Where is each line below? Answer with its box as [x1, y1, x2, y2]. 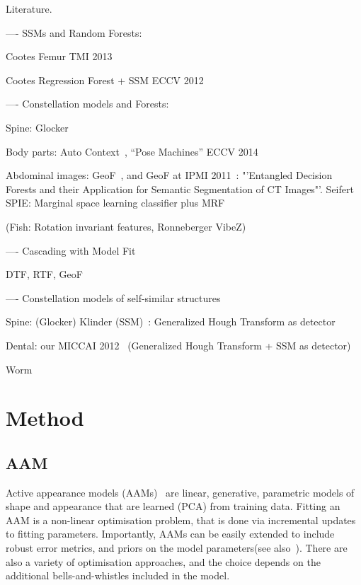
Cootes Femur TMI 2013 [6, 49, 113, 64]
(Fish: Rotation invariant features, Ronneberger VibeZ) [6, 219, 246, 233]
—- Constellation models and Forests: [6, 96, 169, 111]
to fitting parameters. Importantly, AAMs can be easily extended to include [6, 526, 335, 541]
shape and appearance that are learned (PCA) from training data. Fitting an [6, 499, 340, 514]
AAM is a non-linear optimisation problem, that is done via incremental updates [6, 512, 356, 527]
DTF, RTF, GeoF [6, 267, 83, 282]
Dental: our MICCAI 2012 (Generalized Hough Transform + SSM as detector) [6, 337, 351, 352]
